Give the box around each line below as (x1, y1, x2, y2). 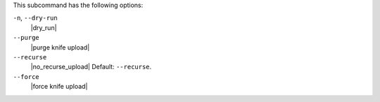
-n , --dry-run (13, 14, 58, 22)
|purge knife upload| (30, 43, 90, 52)
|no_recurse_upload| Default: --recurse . (30, 63, 152, 71)
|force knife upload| (30, 82, 88, 91)
